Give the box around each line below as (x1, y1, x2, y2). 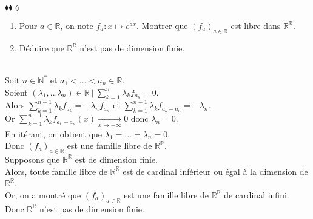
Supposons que (5, 152, 60, 165)
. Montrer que (136, 19, 188, 31)
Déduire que (19, 41, 64, 54)
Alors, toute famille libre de (5, 165, 107, 177)
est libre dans (231, 19, 281, 31)
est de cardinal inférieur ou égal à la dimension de (123, 165, 308, 177)
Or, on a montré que (5, 188, 81, 201)
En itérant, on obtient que (5, 127, 103, 140)
